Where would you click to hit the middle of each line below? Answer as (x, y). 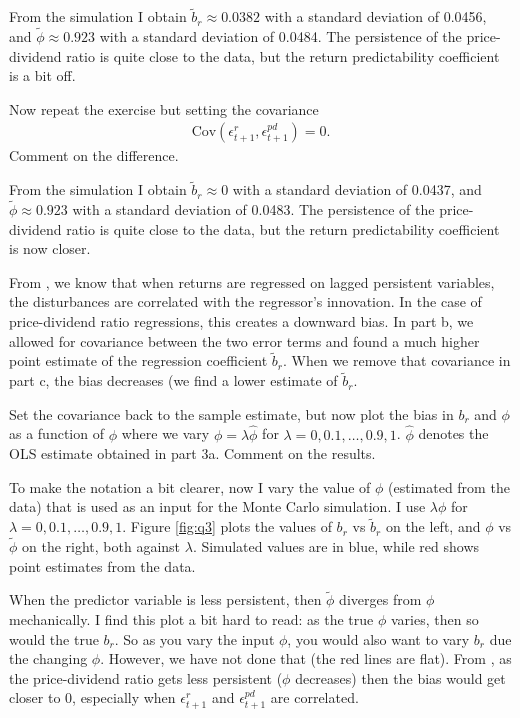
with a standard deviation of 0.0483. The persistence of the (253, 209)
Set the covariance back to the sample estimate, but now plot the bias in (231, 413)
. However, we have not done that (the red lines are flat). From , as (306, 658)
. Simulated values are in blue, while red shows (336, 546)
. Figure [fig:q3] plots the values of (227, 526)
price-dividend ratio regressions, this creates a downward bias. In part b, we (241, 321)
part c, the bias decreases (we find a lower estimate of (173, 380)
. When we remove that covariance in (396, 360)
